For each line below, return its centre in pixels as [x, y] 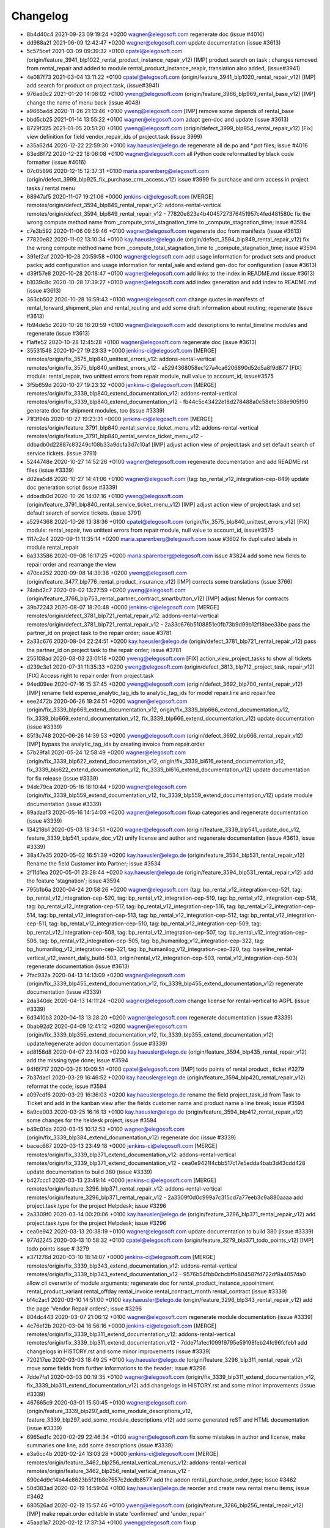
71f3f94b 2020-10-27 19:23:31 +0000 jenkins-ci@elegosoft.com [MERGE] [120, 419]
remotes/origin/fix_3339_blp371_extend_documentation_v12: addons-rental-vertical [131, 1155]
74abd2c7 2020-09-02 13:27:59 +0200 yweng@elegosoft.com [106, 590]
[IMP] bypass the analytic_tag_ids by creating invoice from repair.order [116, 744]
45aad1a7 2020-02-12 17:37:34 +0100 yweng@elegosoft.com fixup [112, 1522]
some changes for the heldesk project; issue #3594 [92, 1120]
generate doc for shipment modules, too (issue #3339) [96, 410]
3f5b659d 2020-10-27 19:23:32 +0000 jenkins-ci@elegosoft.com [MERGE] [121, 384]
